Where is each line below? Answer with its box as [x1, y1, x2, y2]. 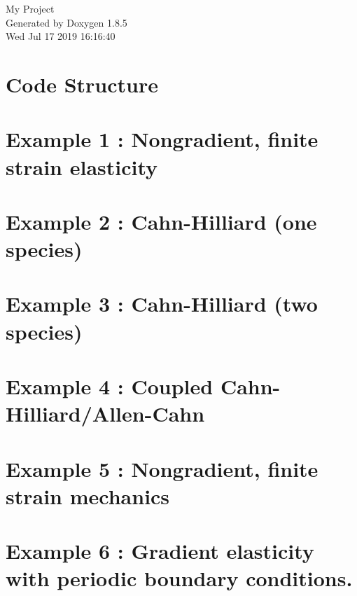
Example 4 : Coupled [6, 372, 213, 401]
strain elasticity [6, 152, 158, 181]
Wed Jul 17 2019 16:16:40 [6, 29, 115, 43]
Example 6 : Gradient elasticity [6, 536, 314, 565]
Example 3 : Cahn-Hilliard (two [6, 289, 318, 318]
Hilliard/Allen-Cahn [6, 399, 205, 428]
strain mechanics [6, 481, 170, 510]
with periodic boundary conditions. [6, 564, 353, 592]
